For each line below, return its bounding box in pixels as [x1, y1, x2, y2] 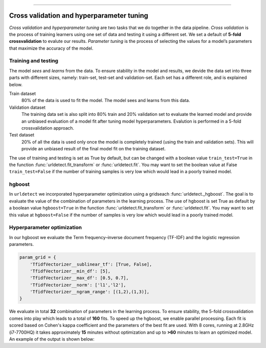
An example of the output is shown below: [9, 336, 95, 342]
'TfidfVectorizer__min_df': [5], [30, 268, 111, 274]
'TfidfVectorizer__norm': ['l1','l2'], [30, 282, 127, 288]
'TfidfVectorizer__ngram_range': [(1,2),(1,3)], [30, 289, 150, 295]
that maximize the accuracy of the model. [9, 45, 94, 51]
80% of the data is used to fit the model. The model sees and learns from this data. [21, 98, 190, 104]
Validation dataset [9, 104, 46, 110]
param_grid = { [19, 254, 56, 260]
